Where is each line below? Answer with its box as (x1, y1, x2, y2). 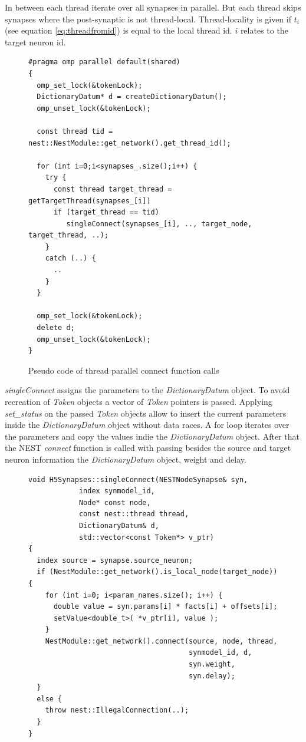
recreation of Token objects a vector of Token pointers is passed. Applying (5, 395, 272, 407)
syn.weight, (189, 660, 235, 669)
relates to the (240, 24, 288, 37)
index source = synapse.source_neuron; (37, 556, 193, 565)
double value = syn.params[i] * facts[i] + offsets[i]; (53, 602, 278, 611)
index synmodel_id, (78, 487, 155, 496)
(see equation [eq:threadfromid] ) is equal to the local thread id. (5, 24, 232, 37)
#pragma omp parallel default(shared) (28, 58, 180, 67)
